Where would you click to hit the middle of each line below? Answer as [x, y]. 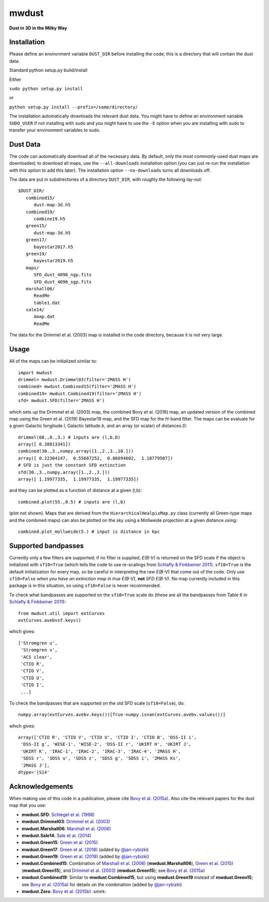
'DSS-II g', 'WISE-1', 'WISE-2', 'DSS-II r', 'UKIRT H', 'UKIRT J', [106, 744]
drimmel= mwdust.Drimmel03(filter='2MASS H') [75, 379]
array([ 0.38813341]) [44, 444]
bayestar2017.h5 [54, 247]
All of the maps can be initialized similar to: [53, 361]
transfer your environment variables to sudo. [55, 130]
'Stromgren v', [39, 650]
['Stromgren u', [38, 643]
